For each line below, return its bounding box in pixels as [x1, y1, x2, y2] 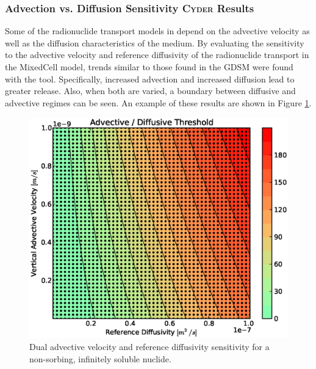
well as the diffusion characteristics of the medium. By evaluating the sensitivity [5, 36, 304, 49]
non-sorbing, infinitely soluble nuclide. [29, 352, 171, 365]
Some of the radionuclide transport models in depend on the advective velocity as [5, 24, 310, 37]
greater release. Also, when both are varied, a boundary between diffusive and [5, 84, 296, 97]
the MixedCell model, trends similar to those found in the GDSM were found [5, 60, 293, 73]
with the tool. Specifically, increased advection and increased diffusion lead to [5, 72, 295, 85]
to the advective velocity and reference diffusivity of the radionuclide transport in [5, 48, 309, 61]
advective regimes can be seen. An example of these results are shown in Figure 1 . [5, 96, 312, 109]
